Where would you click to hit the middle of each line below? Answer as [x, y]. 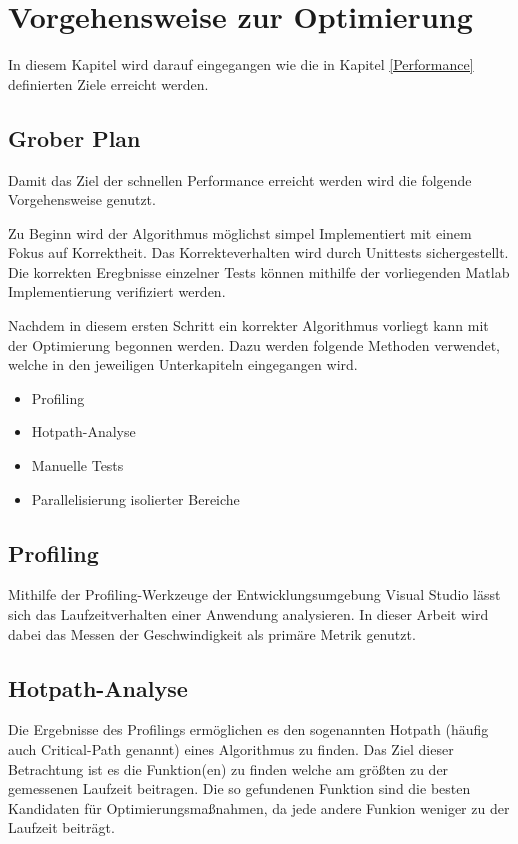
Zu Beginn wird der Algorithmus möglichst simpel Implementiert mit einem [240, 232]
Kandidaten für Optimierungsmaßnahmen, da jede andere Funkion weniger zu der [259, 807]
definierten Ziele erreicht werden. [108, 83]
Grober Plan [74, 137]
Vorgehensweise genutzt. [82, 199]
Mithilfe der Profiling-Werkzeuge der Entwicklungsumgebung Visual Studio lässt [254, 594]
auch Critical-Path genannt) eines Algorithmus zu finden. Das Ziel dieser [231, 749]
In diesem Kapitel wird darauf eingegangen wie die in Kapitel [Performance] [241, 64]
